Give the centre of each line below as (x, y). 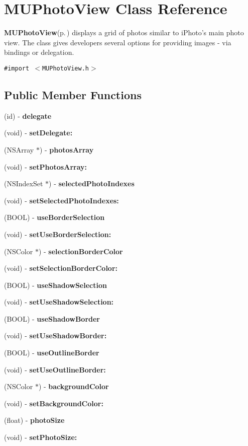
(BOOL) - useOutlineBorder (52, 353)
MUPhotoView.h (66, 68)
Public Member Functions (73, 94)
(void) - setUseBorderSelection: (58, 234)
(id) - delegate (28, 116)
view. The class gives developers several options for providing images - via (118, 42)
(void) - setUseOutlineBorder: (55, 369)
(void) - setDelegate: (38, 133)
